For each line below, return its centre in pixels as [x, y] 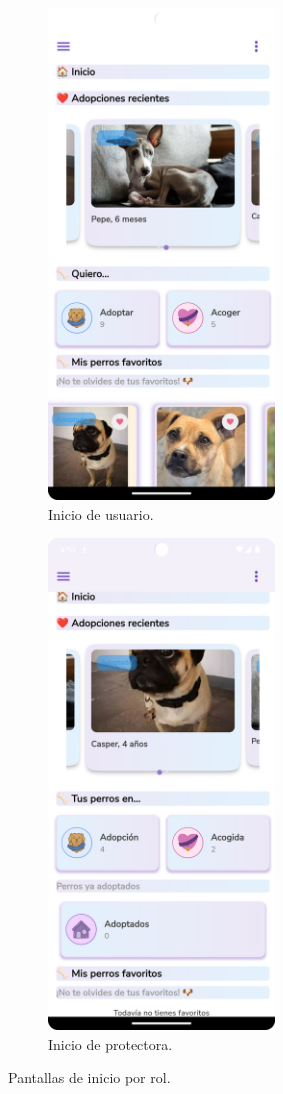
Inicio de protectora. [110, 1043]
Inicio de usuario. [101, 513]
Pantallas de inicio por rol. [89, 1077]
